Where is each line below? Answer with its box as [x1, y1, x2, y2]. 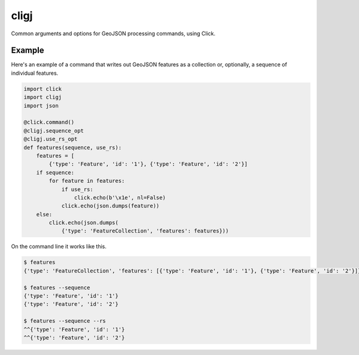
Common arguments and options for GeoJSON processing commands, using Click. [11, 30, 215, 37]
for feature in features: [48, 177, 125, 185]
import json [23, 102, 59, 109]
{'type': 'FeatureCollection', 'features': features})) [61, 228, 229, 234]
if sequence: [36, 169, 75, 176]
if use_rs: [61, 186, 94, 192]
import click [23, 85, 62, 92]
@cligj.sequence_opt [23, 127, 84, 134]
